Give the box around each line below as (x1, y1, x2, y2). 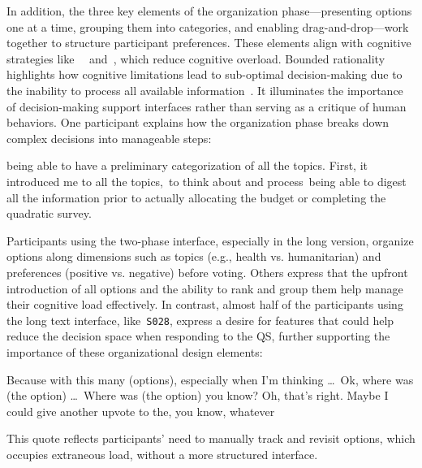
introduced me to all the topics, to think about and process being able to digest (6, 172, 407, 189)
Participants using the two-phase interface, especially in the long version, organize (6, 232, 414, 249)
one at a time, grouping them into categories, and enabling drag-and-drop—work (6, 18, 409, 35)
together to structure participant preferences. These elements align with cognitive (6, 34, 411, 51)
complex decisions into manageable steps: (6, 129, 212, 146)
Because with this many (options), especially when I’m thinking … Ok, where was (6, 370, 414, 388)
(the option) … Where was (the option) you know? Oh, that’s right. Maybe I (6, 387, 389, 404)
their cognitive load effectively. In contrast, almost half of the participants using (6, 296, 403, 313)
